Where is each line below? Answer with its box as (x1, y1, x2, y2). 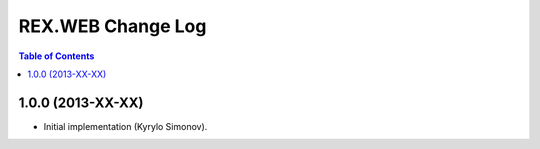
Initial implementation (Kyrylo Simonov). (43, 120, 208, 132)
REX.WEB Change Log (18, 15, 207, 37)
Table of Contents (18, 50, 95, 62)
